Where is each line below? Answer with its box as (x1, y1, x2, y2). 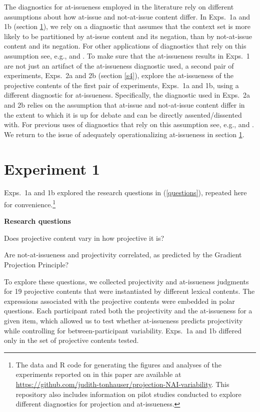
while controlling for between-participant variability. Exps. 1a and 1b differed (4, 325, 241, 335)
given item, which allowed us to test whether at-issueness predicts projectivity (4, 315, 243, 326)
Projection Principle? (4, 259, 69, 270)
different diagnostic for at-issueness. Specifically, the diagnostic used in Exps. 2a (4, 90, 250, 100)
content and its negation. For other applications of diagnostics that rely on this (4, 41, 246, 51)
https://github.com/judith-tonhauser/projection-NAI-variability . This (15, 379, 229, 389)
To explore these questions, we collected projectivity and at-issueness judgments (4, 276, 249, 286)
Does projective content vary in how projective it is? (4, 232, 164, 243)
